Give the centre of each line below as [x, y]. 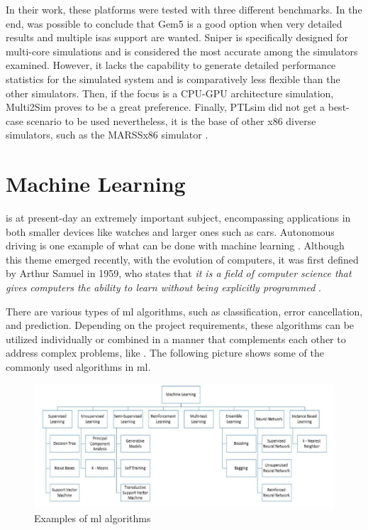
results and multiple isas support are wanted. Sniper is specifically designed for [177, 37]
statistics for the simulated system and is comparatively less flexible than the [173, 79]
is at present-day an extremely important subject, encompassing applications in [178, 218]
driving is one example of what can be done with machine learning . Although [175, 245]
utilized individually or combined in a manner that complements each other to [176, 339]
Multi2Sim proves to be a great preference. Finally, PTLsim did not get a [166, 107]
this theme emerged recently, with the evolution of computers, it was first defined [182, 259]
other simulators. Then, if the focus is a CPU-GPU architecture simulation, [170, 93]
